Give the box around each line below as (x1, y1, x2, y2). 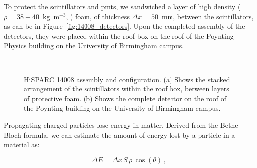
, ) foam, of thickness (66, 11, 130, 21)
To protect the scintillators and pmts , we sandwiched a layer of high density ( (4, 1, 241, 11)
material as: (4, 139, 40, 150)
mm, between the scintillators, (161, 11, 254, 21)
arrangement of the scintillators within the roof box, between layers (24, 84, 229, 94)
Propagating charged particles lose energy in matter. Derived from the (4, 119, 218, 130)
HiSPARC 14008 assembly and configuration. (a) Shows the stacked (24, 74, 230, 84)
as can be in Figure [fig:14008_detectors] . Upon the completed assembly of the (4, 21, 245, 31)
